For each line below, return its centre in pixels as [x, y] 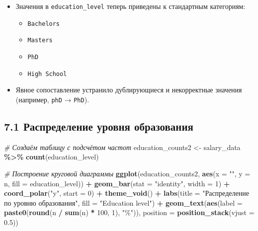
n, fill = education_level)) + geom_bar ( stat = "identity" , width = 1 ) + [117, 183]
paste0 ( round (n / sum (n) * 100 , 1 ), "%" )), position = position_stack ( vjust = [129, 212]
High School [47, 74]
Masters [40, 40]
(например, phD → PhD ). [52, 99]
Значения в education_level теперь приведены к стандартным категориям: [130, 6]
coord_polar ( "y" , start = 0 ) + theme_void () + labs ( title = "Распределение [127, 193]
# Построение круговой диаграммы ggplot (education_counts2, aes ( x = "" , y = [127, 173]
